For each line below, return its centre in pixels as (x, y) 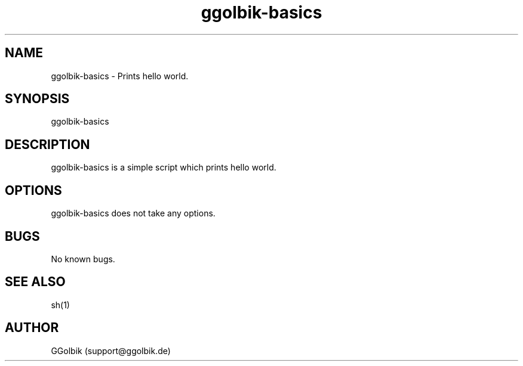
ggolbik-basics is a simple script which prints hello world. (164, 168)
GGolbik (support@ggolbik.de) (111, 351)
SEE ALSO (35, 282)
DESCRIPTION (47, 144)
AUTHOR (32, 328)
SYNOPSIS (37, 99)
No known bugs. (83, 259)
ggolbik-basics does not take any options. (133, 213)
